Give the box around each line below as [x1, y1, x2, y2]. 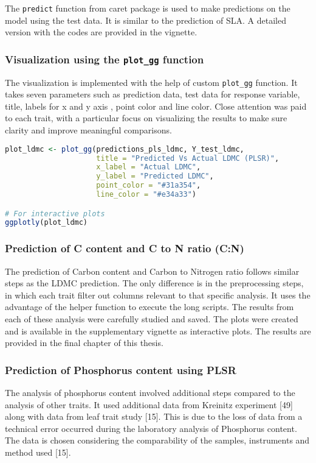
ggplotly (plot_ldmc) [5, 218, 88, 227]
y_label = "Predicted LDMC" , [96, 172, 214, 181]
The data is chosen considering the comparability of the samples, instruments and [5, 434, 310, 447]
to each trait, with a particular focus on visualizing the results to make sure [5, 111, 287, 124]
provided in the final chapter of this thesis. [5, 336, 163, 349]
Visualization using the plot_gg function [5, 51, 204, 66]
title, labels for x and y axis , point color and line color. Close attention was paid [5, 99, 307, 112]
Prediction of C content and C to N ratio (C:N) [5, 241, 244, 256]
